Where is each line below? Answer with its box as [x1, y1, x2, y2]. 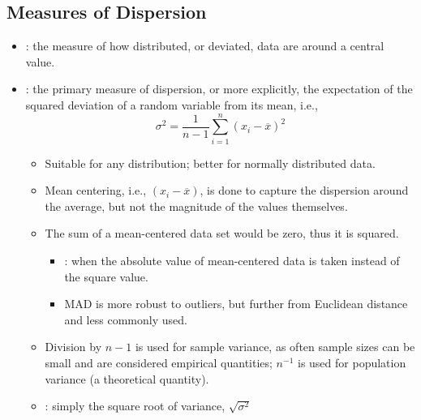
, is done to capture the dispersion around [200, 182, 409, 199]
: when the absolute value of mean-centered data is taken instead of [64, 252, 400, 269]
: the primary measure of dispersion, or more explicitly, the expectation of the [25, 80, 413, 97]
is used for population [297, 354, 406, 371]
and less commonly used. [64, 311, 187, 328]
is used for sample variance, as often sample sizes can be [135, 338, 415, 355]
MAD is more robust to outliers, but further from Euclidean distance [64, 295, 408, 312]
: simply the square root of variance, [45, 397, 226, 414]
